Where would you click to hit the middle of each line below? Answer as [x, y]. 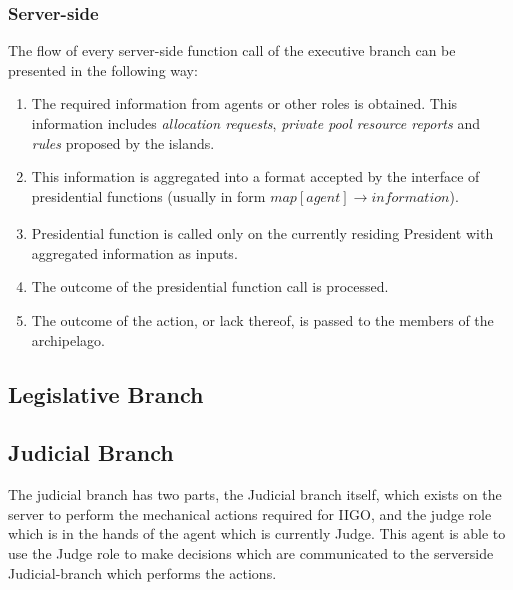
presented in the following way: [103, 69]
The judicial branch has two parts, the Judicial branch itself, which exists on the [255, 494]
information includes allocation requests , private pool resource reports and [255, 123]
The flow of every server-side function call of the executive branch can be [232, 50]
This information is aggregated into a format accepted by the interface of [255, 176]
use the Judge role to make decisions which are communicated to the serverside [251, 552]
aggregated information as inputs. [134, 252]
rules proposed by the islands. [123, 142]
